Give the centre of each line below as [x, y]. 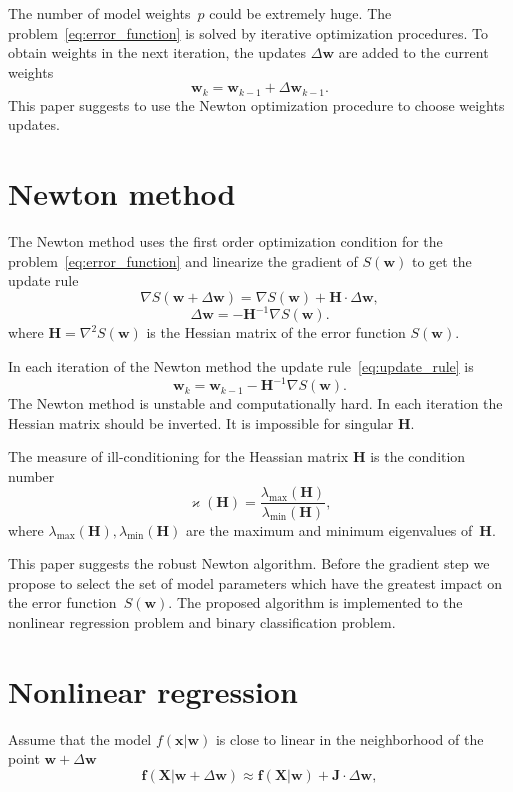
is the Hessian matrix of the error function [276, 332]
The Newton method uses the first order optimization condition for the [225, 241]
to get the [441, 260]
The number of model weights [99, 13]
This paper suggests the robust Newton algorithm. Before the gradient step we [249, 563]
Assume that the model [80, 738]
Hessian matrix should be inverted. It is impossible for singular [201, 422]
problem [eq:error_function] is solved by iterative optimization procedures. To [248, 32]
